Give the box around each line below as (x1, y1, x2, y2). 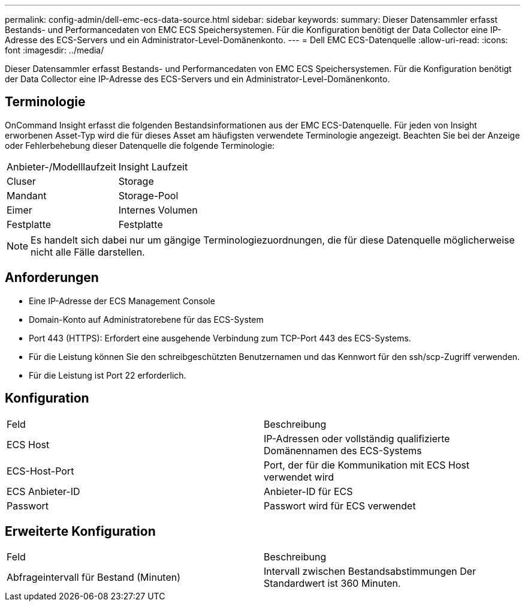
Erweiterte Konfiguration (5, 523, 156, 539)
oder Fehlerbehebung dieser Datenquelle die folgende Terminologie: (5, 140, 275, 151)
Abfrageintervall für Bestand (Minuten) (7, 571, 181, 584)
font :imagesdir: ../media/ (5, 45, 104, 55)
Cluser (7, 175, 36, 187)
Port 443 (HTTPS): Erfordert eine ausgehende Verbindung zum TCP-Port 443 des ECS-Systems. (29, 332, 411, 343)
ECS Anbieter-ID (7, 485, 80, 497)
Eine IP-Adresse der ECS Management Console (29, 295, 215, 306)
